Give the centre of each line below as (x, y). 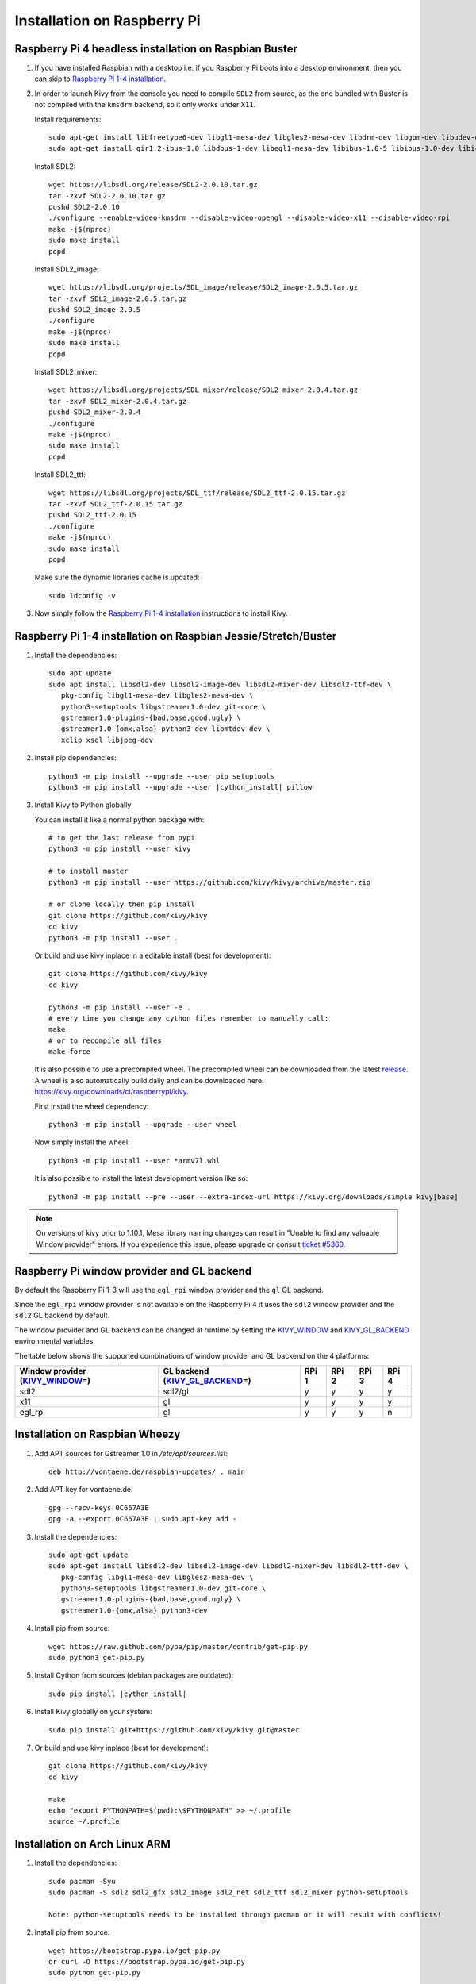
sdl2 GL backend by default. (62, 1315)
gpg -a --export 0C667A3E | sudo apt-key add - (143, 1519)
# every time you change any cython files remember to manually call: (189, 1018)
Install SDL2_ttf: (60, 475)
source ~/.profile (84, 1822)
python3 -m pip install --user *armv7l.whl (134, 1160)
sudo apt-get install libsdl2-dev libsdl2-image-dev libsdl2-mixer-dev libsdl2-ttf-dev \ (228, 1566)
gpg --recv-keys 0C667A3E (99, 1507)
